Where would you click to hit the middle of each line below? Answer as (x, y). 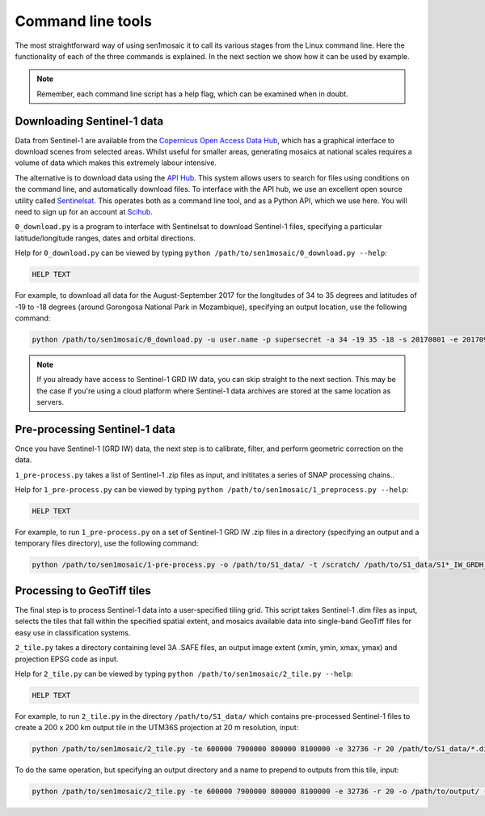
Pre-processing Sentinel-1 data (95, 429)
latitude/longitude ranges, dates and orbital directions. (105, 238)
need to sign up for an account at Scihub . (84, 211)
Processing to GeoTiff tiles (83, 591)
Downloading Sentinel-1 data (89, 121)
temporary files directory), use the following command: (107, 543)
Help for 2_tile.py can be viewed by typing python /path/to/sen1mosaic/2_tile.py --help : (184, 674)
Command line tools (84, 21)
